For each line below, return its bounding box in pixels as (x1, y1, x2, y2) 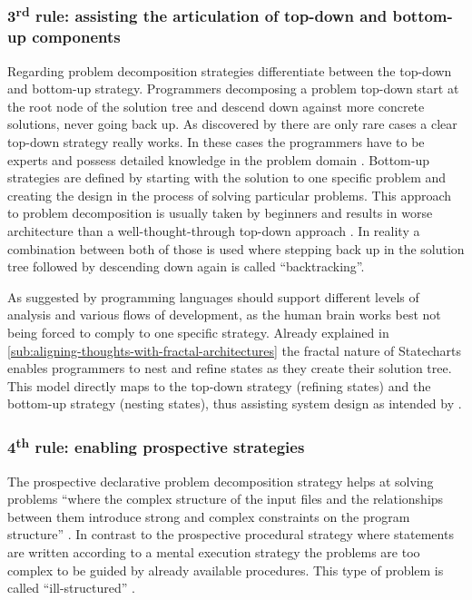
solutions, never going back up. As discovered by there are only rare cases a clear (7, 114, 457, 133)
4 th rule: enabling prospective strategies (7, 433, 305, 458)
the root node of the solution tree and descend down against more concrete (7, 96, 425, 115)
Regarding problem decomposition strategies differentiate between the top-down (7, 61, 452, 80)
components (32, 25, 121, 48)
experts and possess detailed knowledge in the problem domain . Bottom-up (7, 150, 429, 169)
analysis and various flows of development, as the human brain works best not (7, 305, 441, 324)
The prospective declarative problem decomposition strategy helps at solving (7, 471, 434, 490)
